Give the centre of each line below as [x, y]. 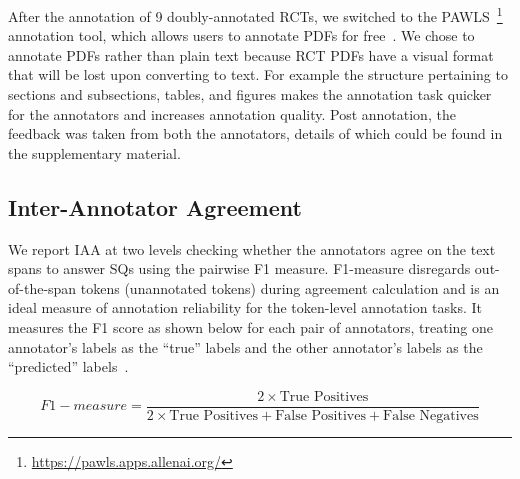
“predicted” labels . [68, 366]
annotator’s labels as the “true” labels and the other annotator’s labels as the [245, 346]
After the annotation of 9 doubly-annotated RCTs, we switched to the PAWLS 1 [255, 14]
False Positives [320, 415]
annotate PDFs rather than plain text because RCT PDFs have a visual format [251, 54]
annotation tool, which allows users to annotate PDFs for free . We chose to [241, 35]
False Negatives [431, 415]
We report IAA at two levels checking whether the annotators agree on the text [252, 248]
